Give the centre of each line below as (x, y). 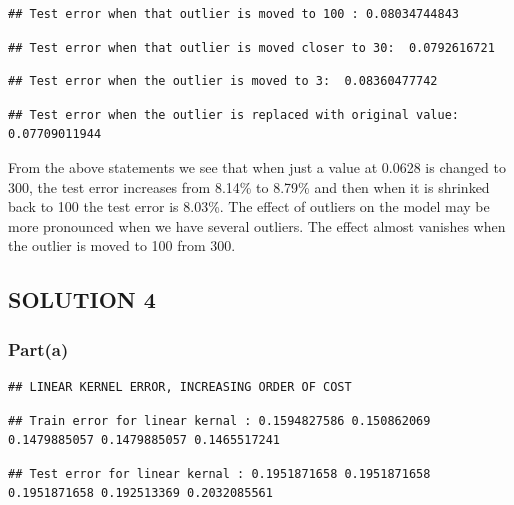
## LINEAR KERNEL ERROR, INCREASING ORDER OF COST (180, 386)
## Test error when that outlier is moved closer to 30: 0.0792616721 (251, 47)
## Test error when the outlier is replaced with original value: (234, 114)
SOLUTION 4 (82, 299)
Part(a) (38, 348)
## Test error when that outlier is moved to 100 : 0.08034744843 (234, 14)
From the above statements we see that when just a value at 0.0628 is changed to (257, 166)
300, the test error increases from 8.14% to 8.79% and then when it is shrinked (249, 186)
